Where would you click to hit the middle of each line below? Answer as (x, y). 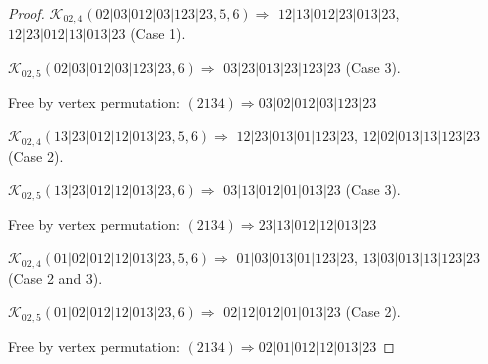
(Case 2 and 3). (55, 277)
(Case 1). (158, 33)
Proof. (26, 13)
